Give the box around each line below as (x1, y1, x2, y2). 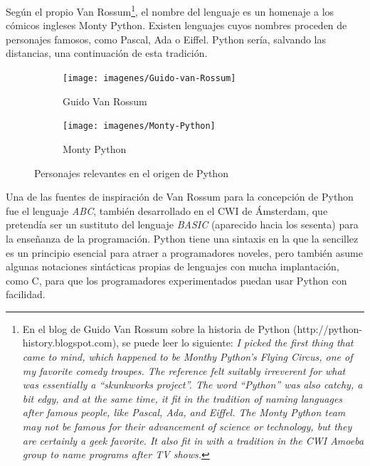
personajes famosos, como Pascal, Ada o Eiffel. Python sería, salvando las (6, 31, 327, 46)
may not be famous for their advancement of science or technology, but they (22, 419, 352, 434)
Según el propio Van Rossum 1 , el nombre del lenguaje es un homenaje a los (6, 2, 334, 18)
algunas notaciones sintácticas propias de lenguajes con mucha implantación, (6, 259, 339, 274)
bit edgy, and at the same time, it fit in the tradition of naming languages (22, 391, 343, 406)
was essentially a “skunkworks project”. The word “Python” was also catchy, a (22, 377, 363, 392)
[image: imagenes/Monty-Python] (63, 121, 216, 132)
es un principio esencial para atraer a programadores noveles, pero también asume (6, 245, 363, 260)
